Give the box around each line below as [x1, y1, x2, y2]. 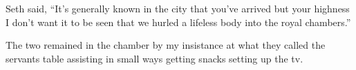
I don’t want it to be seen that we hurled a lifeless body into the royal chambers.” [6, 14, 351, 29]
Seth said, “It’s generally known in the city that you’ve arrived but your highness [6, 1, 350, 15]
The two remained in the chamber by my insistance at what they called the [6, 38, 326, 52]
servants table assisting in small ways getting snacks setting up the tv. [6, 51, 303, 65]
